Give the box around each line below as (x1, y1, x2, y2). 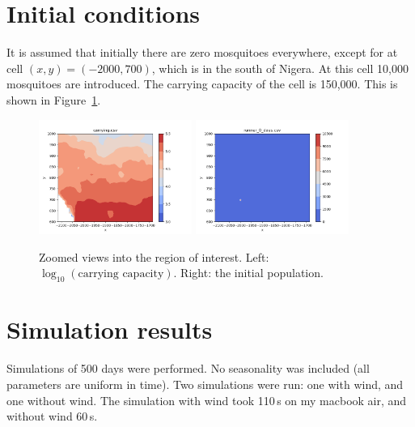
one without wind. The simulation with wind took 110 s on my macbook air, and (6, 391, 407, 408)
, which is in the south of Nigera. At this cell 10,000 (151, 59, 409, 76)
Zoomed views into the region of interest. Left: (39, 248, 269, 265)
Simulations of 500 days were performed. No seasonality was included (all (6, 360, 370, 377)
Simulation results (6, 313, 213, 346)
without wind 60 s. (6, 408, 98, 425)
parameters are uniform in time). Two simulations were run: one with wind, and (6, 375, 404, 392)
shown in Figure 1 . (6, 91, 101, 108)
